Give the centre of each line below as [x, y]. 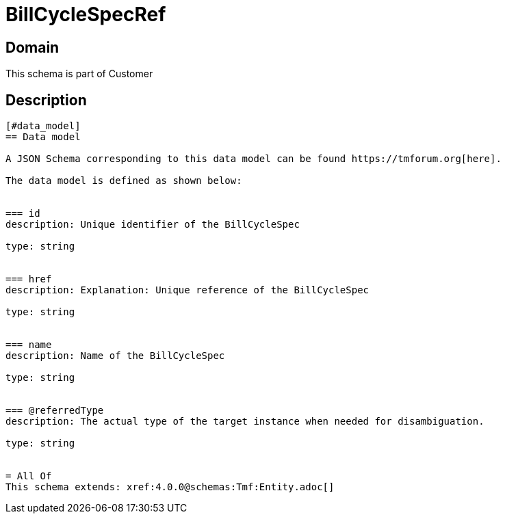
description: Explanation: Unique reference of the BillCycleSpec [187, 290]
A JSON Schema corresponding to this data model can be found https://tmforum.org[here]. [254, 159]
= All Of [29, 476]
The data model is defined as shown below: [124, 181]
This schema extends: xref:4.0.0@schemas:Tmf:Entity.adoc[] [170, 487]
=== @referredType [55, 411]
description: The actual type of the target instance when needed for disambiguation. [245, 422]
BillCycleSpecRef [86, 14]
